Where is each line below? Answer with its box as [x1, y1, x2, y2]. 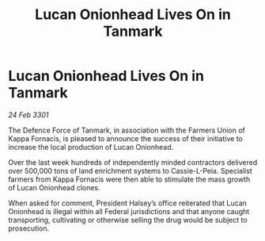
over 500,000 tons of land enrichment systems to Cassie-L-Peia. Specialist [8, 166, 253, 175]
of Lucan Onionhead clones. [8, 182, 100, 192]
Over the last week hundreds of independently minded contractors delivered [8, 157, 258, 167]
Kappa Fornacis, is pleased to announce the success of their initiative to [8, 133, 243, 143]
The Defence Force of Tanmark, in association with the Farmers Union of [8, 125, 245, 135]
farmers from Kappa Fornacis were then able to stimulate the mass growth [8, 174, 251, 184]
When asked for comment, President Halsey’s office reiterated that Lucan [8, 198, 248, 208]
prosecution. [8, 224, 50, 233]
